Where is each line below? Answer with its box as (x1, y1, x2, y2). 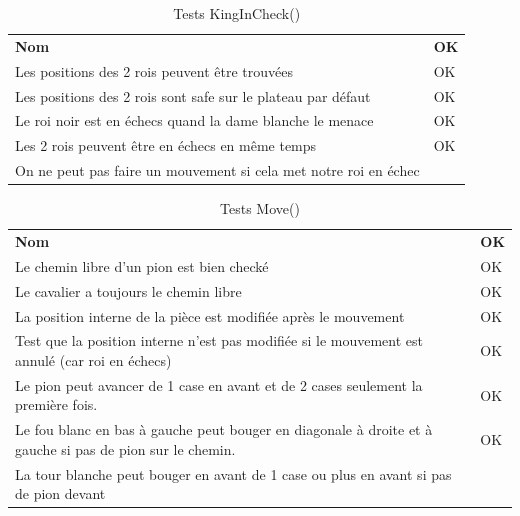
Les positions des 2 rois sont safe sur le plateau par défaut (15, 85, 371, 106)
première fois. (15, 394, 98, 415)
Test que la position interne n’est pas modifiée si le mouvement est (15, 330, 424, 351)
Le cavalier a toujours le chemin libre (15, 280, 242, 301)
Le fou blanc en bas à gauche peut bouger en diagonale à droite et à (15, 419, 433, 440)
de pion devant (15, 483, 106, 504)
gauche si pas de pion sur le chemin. (15, 438, 236, 459)
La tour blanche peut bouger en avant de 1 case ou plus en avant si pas (15, 463, 452, 484)
